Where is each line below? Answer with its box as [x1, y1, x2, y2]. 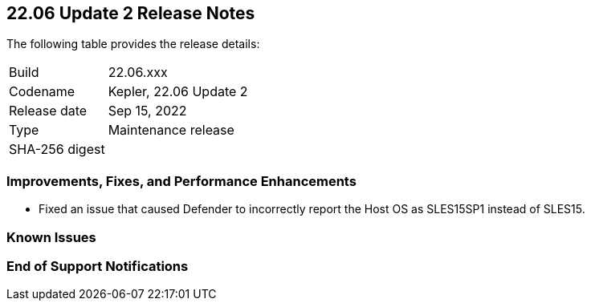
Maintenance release [108, 122, 234, 139]
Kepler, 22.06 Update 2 [108, 83, 248, 100]
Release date [9, 103, 88, 119]
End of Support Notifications [6, 257, 189, 274]
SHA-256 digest [9, 141, 105, 158]
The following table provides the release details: [6, 37, 260, 51]
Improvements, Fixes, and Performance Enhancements [6, 172, 357, 189]
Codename [9, 83, 75, 100]
